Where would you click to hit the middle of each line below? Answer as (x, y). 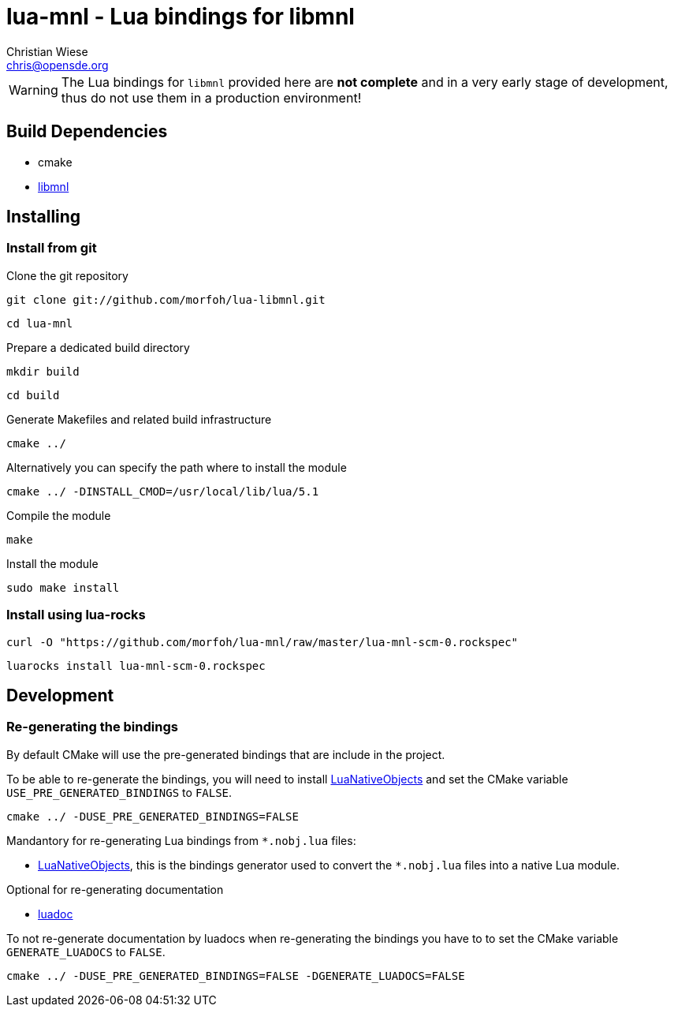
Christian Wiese (47, 51)
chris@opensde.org (58, 65)
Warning (34, 90)
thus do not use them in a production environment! (211, 97)
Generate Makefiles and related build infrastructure (139, 419)
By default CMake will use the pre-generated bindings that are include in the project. (226, 754)
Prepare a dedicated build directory (98, 347)
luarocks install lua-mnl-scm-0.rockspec (136, 665)
